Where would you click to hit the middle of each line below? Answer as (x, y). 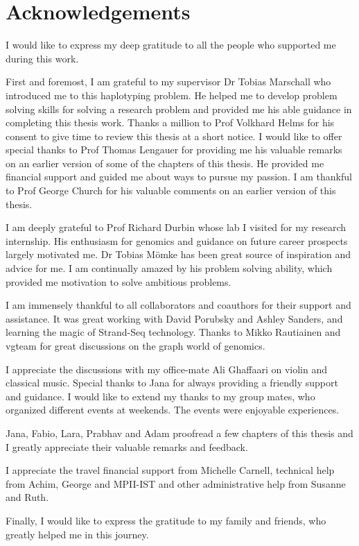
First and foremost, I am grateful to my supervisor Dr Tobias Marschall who (168, 82)
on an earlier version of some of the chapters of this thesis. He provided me (165, 163)
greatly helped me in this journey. (77, 534)
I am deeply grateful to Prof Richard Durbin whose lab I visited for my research (176, 227)
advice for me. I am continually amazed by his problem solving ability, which (169, 268)
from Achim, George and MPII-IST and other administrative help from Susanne (176, 483)
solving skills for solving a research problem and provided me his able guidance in (179, 109)
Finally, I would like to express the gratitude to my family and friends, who (166, 520)
